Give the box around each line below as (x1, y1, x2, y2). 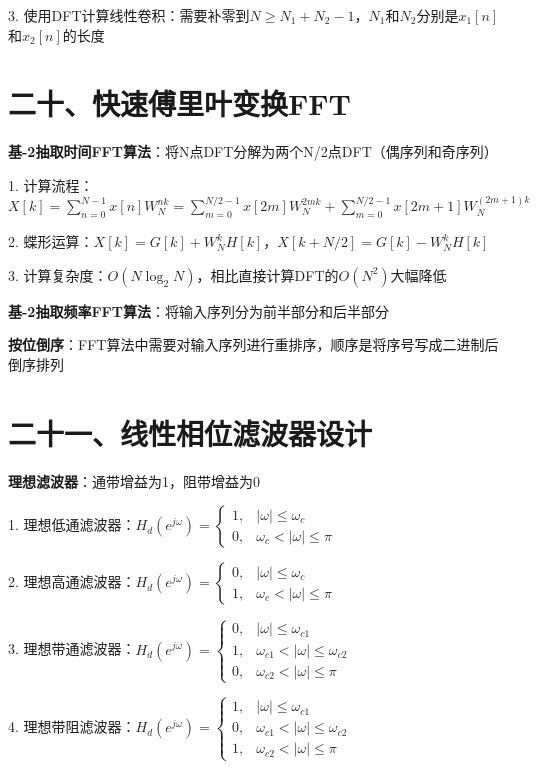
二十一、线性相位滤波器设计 (8, 412, 373, 453)
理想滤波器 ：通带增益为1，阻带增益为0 (8, 470, 260, 491)
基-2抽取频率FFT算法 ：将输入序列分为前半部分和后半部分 (8, 300, 389, 321)
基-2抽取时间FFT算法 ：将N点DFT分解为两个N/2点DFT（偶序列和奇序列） (8, 141, 498, 162)
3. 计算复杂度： (8, 264, 108, 285)
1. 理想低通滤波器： (8, 514, 136, 535)
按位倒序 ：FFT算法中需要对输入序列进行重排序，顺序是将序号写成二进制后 (8, 334, 499, 355)
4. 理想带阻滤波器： (8, 716, 136, 737)
